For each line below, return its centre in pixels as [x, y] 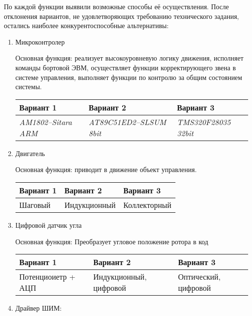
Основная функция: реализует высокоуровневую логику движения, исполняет [129, 58]
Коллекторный [147, 205]
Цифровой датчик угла [48, 225]
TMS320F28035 [204, 122]
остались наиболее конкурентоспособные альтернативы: [86, 25]
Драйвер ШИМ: [39, 308]
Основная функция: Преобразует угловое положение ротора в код [112, 241]
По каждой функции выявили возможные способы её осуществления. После [117, 6]
